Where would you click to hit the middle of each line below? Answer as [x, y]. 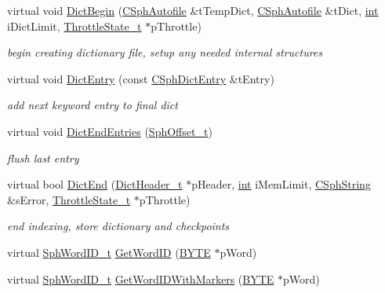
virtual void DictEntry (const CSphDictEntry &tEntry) [141, 78]
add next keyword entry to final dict [93, 105]
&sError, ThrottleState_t [69, 199]
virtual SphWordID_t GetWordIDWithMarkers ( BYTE [141, 278]
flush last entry [43, 157]
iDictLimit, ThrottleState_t [74, 26]
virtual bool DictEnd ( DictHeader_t [95, 184]
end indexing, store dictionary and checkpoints [118, 226]
